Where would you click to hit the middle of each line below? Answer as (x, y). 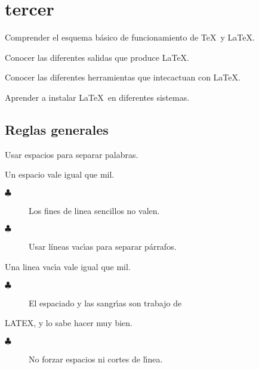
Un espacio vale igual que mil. (60, 174)
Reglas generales (57, 129)
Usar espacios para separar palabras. (72, 154)
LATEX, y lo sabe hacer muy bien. (69, 323)
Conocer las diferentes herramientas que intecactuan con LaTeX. (123, 77)
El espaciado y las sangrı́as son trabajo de (105, 303)
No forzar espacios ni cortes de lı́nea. (96, 359)
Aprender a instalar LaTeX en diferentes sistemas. (97, 97)
